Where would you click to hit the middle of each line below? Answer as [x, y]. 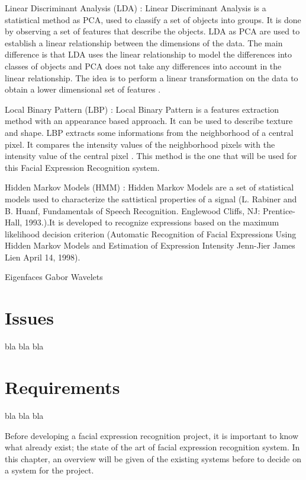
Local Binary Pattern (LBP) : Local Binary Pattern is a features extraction [142, 109]
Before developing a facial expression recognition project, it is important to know [152, 435]
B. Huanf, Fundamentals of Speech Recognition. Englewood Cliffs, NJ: [133, 210]
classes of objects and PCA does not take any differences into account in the [143, 66]
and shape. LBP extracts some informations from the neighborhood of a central [149, 132]
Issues [29, 318]
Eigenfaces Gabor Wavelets [54, 277]
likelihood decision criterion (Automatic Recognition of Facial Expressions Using [151, 233]
